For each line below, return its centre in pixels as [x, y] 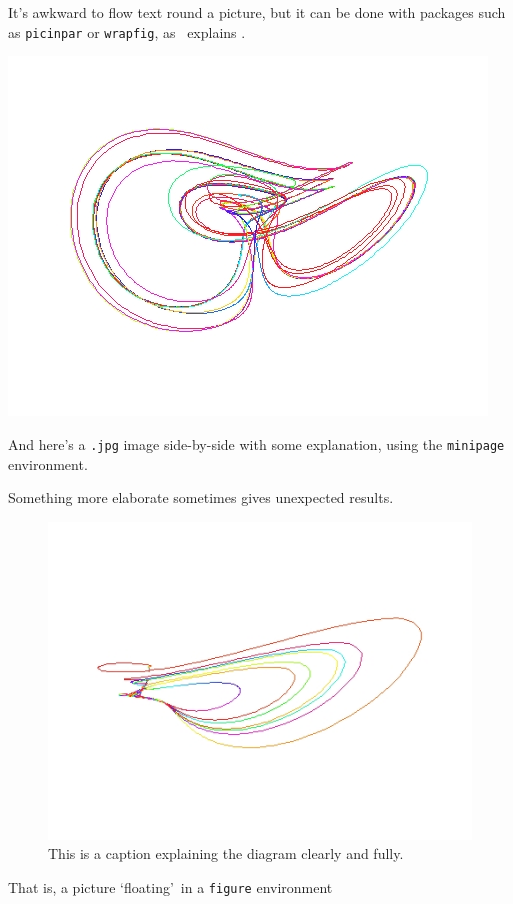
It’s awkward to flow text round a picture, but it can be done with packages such [257, 12]
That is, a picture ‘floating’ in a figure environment [170, 886]
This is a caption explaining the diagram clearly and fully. [226, 853]
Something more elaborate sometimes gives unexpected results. [201, 497]
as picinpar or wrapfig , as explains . [127, 31]
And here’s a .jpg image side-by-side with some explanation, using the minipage [256, 443]
